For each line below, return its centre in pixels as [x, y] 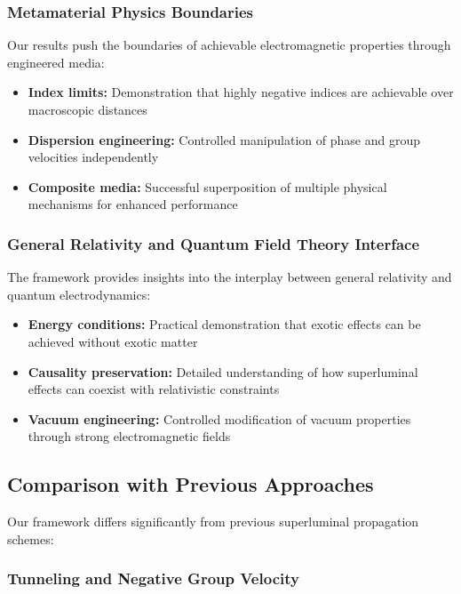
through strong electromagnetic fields [129, 436]
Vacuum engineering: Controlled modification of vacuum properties [219, 418]
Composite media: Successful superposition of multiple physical [207, 186]
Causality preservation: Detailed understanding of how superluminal [223, 371]
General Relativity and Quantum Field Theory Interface [214, 243]
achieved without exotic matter [113, 341]
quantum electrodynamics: [79, 294]
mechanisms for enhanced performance [133, 204]
